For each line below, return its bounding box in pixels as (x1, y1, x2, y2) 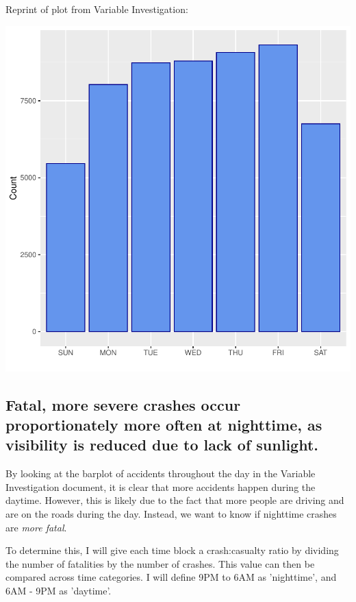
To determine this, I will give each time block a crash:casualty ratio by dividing (5, 543, 339, 557)
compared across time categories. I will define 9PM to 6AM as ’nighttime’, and (5, 570, 337, 584)
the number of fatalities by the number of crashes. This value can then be (5, 556, 315, 570)
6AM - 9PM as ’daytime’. (5, 583, 112, 597)
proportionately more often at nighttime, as (5, 413, 322, 435)
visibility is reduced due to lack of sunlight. (5, 434, 319, 455)
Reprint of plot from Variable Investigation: (5, 2, 188, 16)
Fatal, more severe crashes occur (5, 394, 241, 415)
